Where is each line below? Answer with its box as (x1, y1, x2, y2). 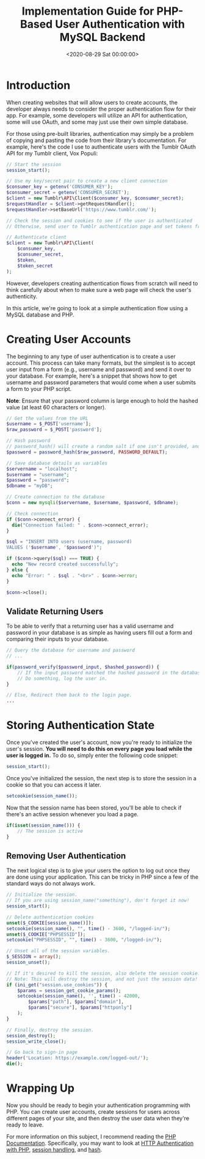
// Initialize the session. (6, 892, 78, 898)
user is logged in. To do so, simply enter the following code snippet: (6, 751, 178, 759)
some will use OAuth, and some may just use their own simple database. (6, 118, 188, 125)
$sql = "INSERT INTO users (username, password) (6, 539, 132, 545)
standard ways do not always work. (6, 880, 96, 887)
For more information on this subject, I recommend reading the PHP (6, 1133, 176, 1140)
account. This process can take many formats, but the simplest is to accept (6, 359, 196, 367)
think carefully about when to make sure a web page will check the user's (6, 286, 192, 293)
